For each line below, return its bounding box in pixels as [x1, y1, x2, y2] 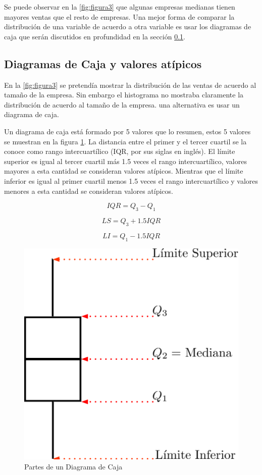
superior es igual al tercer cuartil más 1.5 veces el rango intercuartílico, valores [4, 155, 247, 166]
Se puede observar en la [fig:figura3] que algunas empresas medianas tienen [4, 2, 235, 12]
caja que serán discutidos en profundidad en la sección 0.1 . [4, 31, 185, 41]
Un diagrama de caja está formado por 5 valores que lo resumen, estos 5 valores [4, 126, 251, 136]
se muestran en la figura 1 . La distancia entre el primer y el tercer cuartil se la [4, 136, 247, 146]
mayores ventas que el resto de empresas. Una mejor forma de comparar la [4, 11, 235, 22]
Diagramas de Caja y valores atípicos [4, 56, 202, 71]
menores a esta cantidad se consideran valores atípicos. [4, 185, 173, 196]
